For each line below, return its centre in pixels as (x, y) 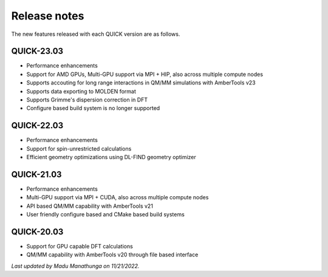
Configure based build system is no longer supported (93, 108)
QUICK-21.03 (36, 174)
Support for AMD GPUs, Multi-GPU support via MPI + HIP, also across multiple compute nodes (145, 74)
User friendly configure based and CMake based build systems (105, 214)
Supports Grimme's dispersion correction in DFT (87, 100)
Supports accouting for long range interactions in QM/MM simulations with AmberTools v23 (141, 83)
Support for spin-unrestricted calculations (79, 148)
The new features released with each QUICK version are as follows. (96, 34)
